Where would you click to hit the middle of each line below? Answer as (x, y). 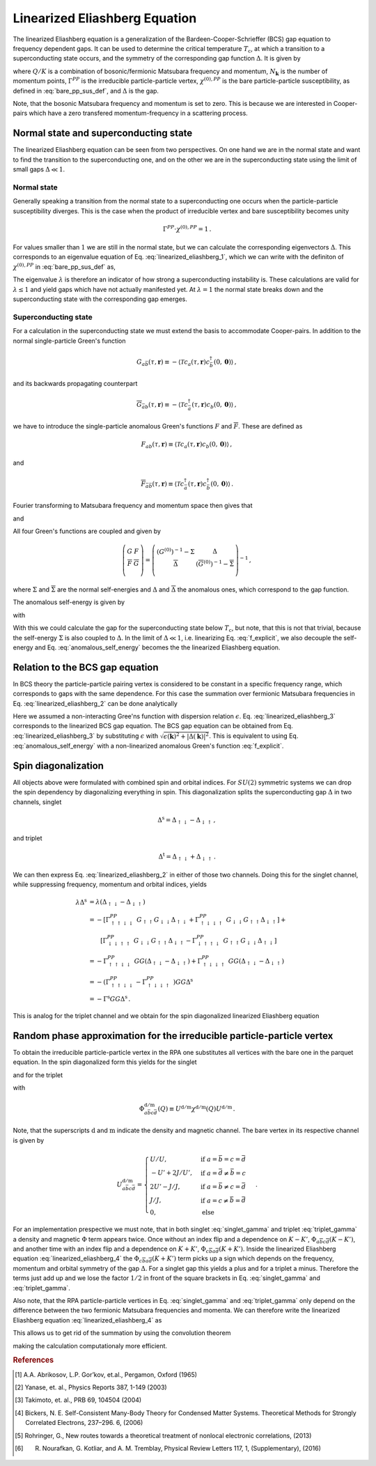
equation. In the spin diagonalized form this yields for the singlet (105, 1062)
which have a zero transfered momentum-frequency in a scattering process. (139, 113)
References (33, 1360)
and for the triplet (38, 1075)
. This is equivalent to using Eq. (254, 736)
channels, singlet (37, 802)
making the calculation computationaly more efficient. (90, 1345)
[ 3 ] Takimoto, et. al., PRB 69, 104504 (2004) (78, 1400)
